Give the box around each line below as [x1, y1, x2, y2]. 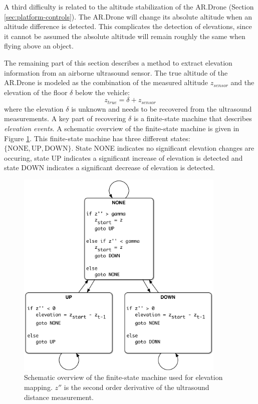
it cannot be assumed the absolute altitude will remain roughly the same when [4, 31, 245, 41]
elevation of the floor [4, 87, 68, 97]
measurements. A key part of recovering [4, 113, 126, 124]
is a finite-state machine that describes [133, 113, 252, 124]
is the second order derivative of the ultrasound [64, 382, 209, 392]
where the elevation [4, 103, 64, 114]
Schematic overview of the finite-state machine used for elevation [24, 372, 223, 382]
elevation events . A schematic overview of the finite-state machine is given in [4, 123, 239, 133]
